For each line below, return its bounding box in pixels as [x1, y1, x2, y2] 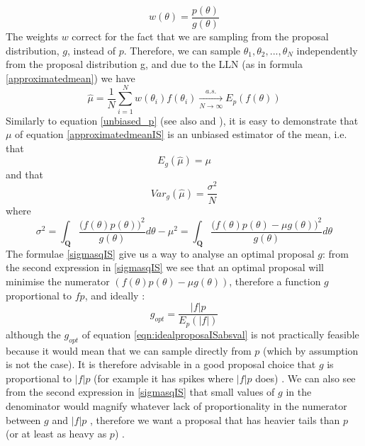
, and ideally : [84, 287, 145, 302]
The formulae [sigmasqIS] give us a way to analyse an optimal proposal [6, 246, 315, 261]
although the [6, 326, 61, 341]
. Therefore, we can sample [123, 42, 241, 57]
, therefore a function [229, 274, 321, 289]
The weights [6, 29, 58, 44]
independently [296, 42, 358, 57]
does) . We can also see [255, 370, 356, 385]
